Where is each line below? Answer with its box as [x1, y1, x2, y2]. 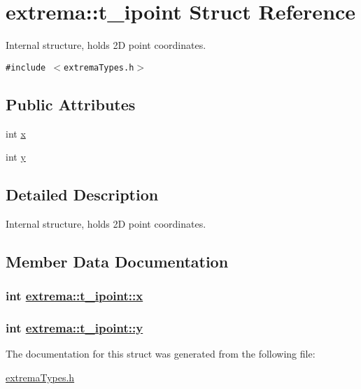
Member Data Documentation [6, 250, 229, 272]
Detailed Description [6, 184, 159, 205]
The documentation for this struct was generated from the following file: [6, 346, 316, 361]
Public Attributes [6, 93, 136, 115]
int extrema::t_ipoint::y [6, 319, 143, 337]
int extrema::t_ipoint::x [6, 287, 143, 304]
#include [6, 62, 46, 73]
